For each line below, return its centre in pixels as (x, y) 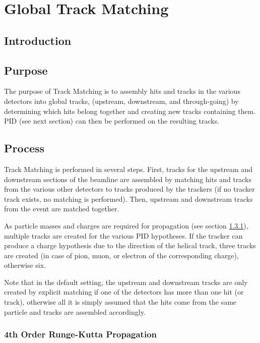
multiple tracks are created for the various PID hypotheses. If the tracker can (123, 235)
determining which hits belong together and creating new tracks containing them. (130, 111)
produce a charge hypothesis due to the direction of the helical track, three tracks (130, 245)
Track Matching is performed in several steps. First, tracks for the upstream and (128, 169)
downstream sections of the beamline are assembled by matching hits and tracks (128, 179)
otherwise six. (25, 265)
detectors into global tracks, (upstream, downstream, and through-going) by (121, 101)
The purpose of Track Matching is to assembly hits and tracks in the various (122, 91)
